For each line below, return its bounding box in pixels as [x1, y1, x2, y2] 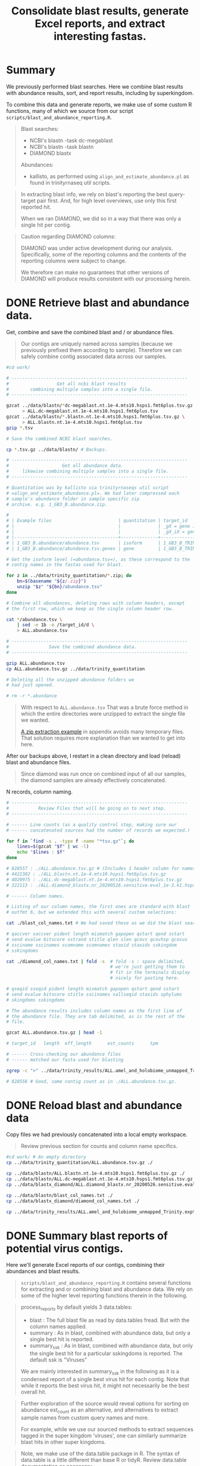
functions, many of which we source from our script [6, 107, 134, 114]
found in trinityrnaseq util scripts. [29, 179, 111, 186]
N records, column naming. [6, 788, 73, 796]
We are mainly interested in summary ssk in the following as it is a [20, 1367, 180, 1376]
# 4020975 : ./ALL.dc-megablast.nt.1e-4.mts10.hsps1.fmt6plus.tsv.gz [6, 876, 183, 882]
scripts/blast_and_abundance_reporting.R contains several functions [20, 1279, 192, 1287]
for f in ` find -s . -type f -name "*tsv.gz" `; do [6, 838, 135, 844]
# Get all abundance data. [6, 463, 124, 469]
